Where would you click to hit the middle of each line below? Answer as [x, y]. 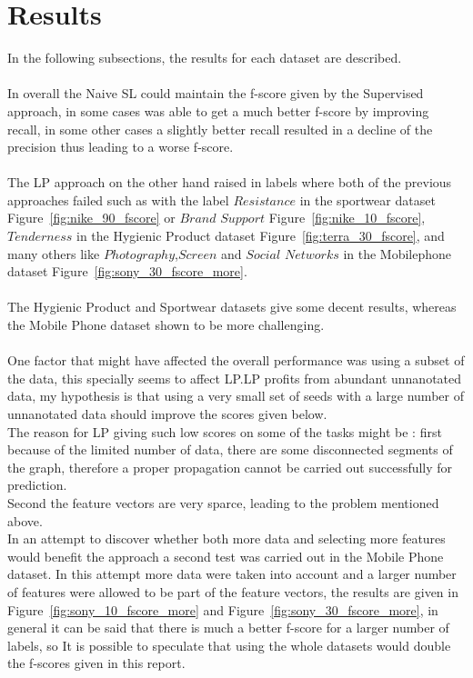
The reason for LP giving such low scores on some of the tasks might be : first [225, 431]
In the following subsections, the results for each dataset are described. [205, 58]
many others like [54, 253]
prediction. [37, 485]
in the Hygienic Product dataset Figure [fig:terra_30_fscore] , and [261, 236]
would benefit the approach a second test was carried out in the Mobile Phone [226, 556]
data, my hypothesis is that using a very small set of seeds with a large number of [236, 396]
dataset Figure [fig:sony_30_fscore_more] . [127, 271]
